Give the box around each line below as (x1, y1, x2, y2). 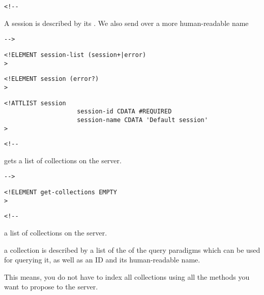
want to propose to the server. (4, 281, 98, 292)
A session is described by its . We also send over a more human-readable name (4, 17, 249, 28)
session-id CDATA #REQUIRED (77, 108, 172, 115)
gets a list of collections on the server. (4, 155, 122, 165)
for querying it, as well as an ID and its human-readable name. (4, 254, 200, 265)
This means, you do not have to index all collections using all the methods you (4, 271, 250, 282)
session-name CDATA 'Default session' (77, 116, 208, 124)
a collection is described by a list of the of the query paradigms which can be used (4, 244, 260, 255)
